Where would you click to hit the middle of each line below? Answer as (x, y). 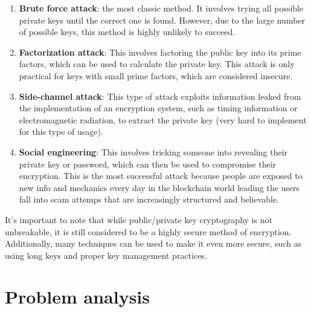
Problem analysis (77, 297)
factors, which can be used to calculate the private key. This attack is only (157, 64)
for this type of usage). (61, 132)
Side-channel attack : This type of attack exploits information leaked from (160, 96)
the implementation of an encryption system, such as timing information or (158, 108)
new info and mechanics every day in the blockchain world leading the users (159, 187)
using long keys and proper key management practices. (106, 255)
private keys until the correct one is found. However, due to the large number (162, 20)
